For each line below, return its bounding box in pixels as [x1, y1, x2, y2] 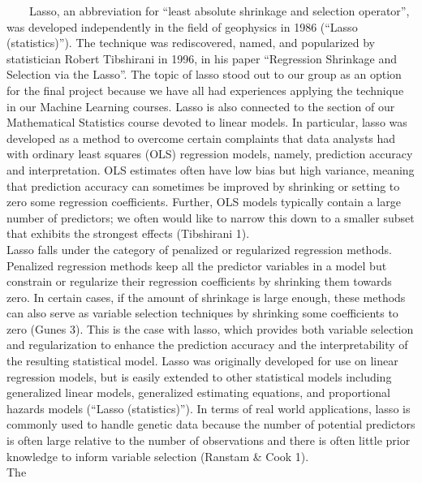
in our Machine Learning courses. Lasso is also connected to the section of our [6, 97, 395, 114]
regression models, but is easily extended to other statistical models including [6, 368, 392, 385]
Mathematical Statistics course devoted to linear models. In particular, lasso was [6, 114, 407, 131]
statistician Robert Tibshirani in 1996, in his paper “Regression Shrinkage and [6, 50, 397, 67]
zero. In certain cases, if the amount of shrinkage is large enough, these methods [6, 288, 406, 305]
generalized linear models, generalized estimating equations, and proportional [6, 384, 390, 401]
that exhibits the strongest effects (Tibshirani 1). [6, 225, 250, 242]
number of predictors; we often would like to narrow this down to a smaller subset [6, 209, 415, 226]
